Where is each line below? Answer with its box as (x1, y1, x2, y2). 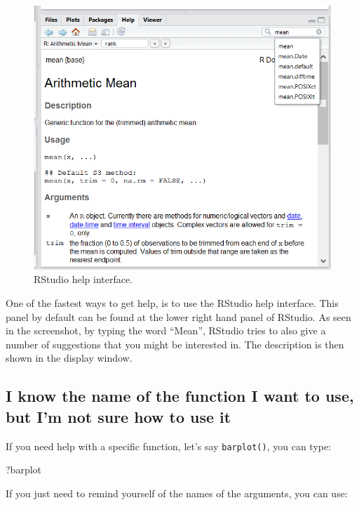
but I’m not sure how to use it (6, 405, 231, 427)
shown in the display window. (6, 350, 133, 365)
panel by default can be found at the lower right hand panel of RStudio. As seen (6, 309, 351, 324)
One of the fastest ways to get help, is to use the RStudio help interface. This (6, 296, 339, 310)
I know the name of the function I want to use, (6, 385, 354, 407)
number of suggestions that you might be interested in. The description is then (6, 336, 344, 351)
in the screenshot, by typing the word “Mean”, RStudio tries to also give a (6, 323, 326, 338)
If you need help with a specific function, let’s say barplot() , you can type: (6, 438, 332, 453)
